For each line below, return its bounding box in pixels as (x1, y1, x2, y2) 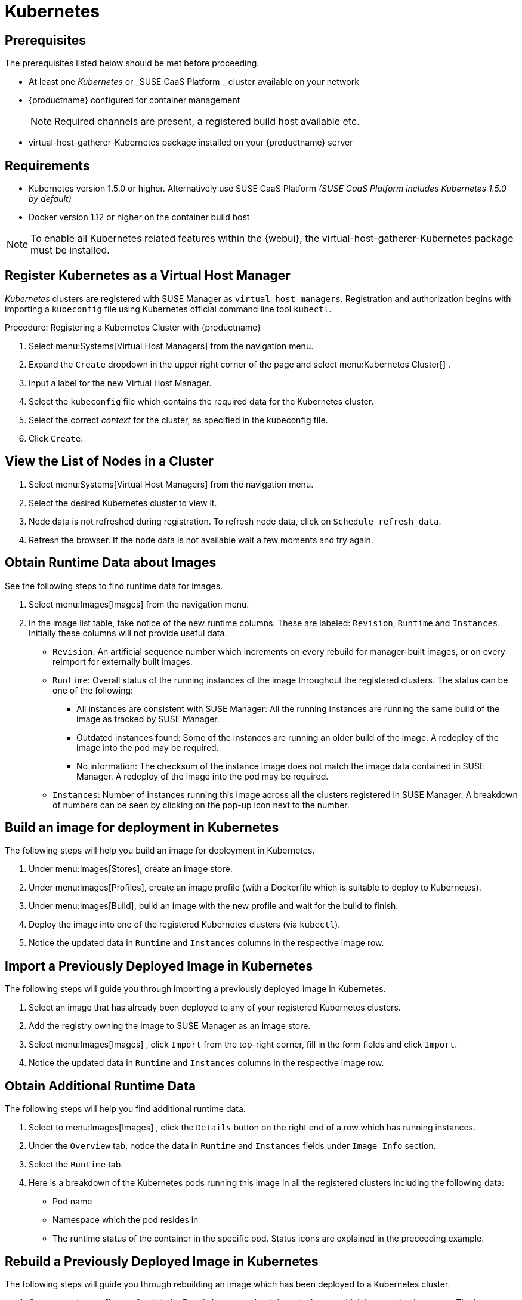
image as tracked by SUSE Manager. (76, 713, 220, 724)
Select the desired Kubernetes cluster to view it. (29, 497, 217, 508)
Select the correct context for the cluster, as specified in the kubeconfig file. (29, 414, 328, 425)
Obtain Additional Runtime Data (5, 1078, 196, 1093)
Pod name (52, 1196, 92, 1207)
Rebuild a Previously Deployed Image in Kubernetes (5, 1253, 319, 1269)
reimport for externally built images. (52, 656, 193, 667)
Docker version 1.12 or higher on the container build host (29, 212, 250, 223)
